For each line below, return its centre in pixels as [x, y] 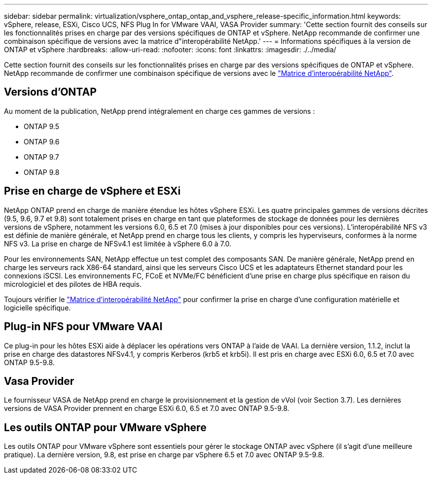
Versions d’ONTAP [50, 92]
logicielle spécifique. [37, 307]
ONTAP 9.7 [41, 157]
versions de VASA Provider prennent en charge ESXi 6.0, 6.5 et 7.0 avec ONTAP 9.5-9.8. [147, 409]
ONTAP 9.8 [42, 172]
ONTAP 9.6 [42, 141]
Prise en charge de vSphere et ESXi [92, 191]
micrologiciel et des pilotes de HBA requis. [73, 284]
